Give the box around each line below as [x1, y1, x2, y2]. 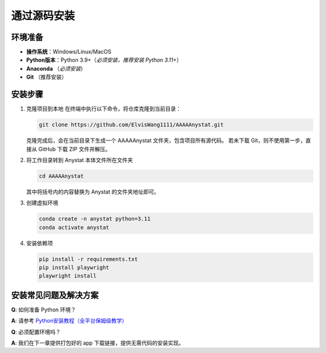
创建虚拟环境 [26, 199, 59, 207]
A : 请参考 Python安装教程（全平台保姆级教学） [11, 317, 127, 325]
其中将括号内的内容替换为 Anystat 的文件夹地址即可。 [26, 188, 159, 195]
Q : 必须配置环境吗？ [11, 328, 61, 335]
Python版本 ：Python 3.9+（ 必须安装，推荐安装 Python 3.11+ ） [26, 56, 182, 63]
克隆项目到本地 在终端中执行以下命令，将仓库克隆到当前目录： [26, 105, 181, 112]
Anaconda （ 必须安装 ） [26, 65, 86, 72]
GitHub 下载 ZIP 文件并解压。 [38, 145, 111, 152]
